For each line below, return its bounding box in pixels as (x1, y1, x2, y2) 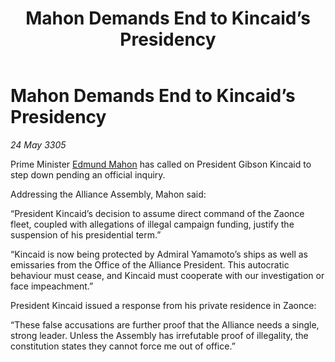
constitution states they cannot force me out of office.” (10, 340, 236, 352)
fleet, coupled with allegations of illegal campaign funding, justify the (10, 218, 295, 230)
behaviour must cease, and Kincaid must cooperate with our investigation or (10, 269, 325, 281)
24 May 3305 (10, 138, 67, 151)
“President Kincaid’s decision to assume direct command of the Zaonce (10, 207, 305, 219)
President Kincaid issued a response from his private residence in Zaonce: (10, 299, 317, 311)
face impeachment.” (10, 280, 94, 292)
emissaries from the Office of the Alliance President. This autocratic (10, 258, 290, 271)
